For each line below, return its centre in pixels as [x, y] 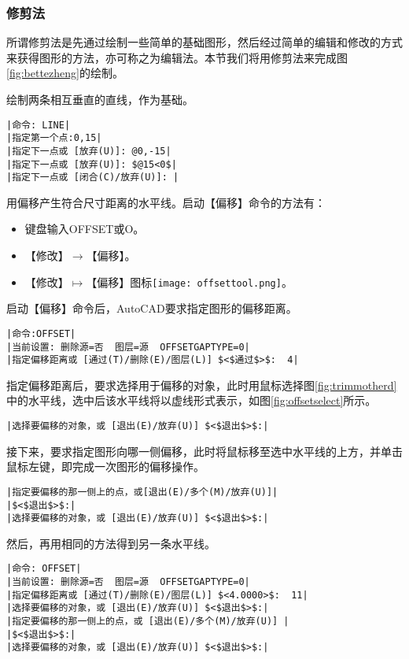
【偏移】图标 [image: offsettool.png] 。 [189, 281]
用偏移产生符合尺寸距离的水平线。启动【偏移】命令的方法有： [166, 202]
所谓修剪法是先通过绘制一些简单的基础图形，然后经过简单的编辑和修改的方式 [204, 42]
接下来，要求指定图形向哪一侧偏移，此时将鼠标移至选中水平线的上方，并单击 [204, 451]
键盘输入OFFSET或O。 [85, 229]
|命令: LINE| [39, 125]
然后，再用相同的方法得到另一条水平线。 [111, 543]
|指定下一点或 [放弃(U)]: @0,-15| [89, 151]
